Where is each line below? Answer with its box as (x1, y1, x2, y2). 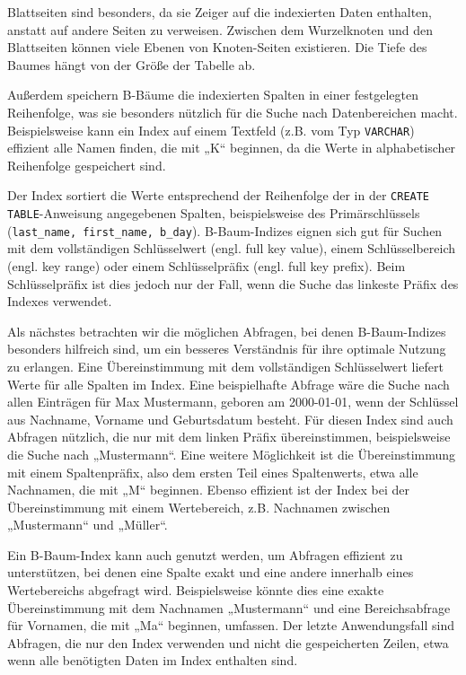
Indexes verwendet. (7, 292, 112, 311)
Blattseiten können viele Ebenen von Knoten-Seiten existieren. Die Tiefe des (7, 38, 427, 57)
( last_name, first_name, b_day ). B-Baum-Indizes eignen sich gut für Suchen (7, 221, 443, 240)
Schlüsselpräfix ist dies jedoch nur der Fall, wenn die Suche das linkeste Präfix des (7, 274, 459, 293)
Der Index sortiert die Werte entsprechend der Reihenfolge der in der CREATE (7, 186, 430, 205)
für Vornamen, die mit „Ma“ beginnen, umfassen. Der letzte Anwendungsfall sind (7, 616, 455, 635)
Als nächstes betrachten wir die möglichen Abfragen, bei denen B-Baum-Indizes (7, 321, 446, 340)
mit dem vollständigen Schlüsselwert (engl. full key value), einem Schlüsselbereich (7, 239, 455, 258)
